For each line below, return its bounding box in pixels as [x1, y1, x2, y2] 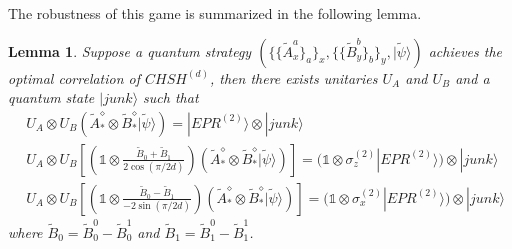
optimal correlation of [8, 67, 141, 88]
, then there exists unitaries [209, 67, 378, 88]
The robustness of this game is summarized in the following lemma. [8, 3, 422, 23]
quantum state [8, 87, 95, 108]
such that [143, 87, 199, 108]
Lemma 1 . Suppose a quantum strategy [8, 40, 252, 61]
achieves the [428, 40, 502, 61]
